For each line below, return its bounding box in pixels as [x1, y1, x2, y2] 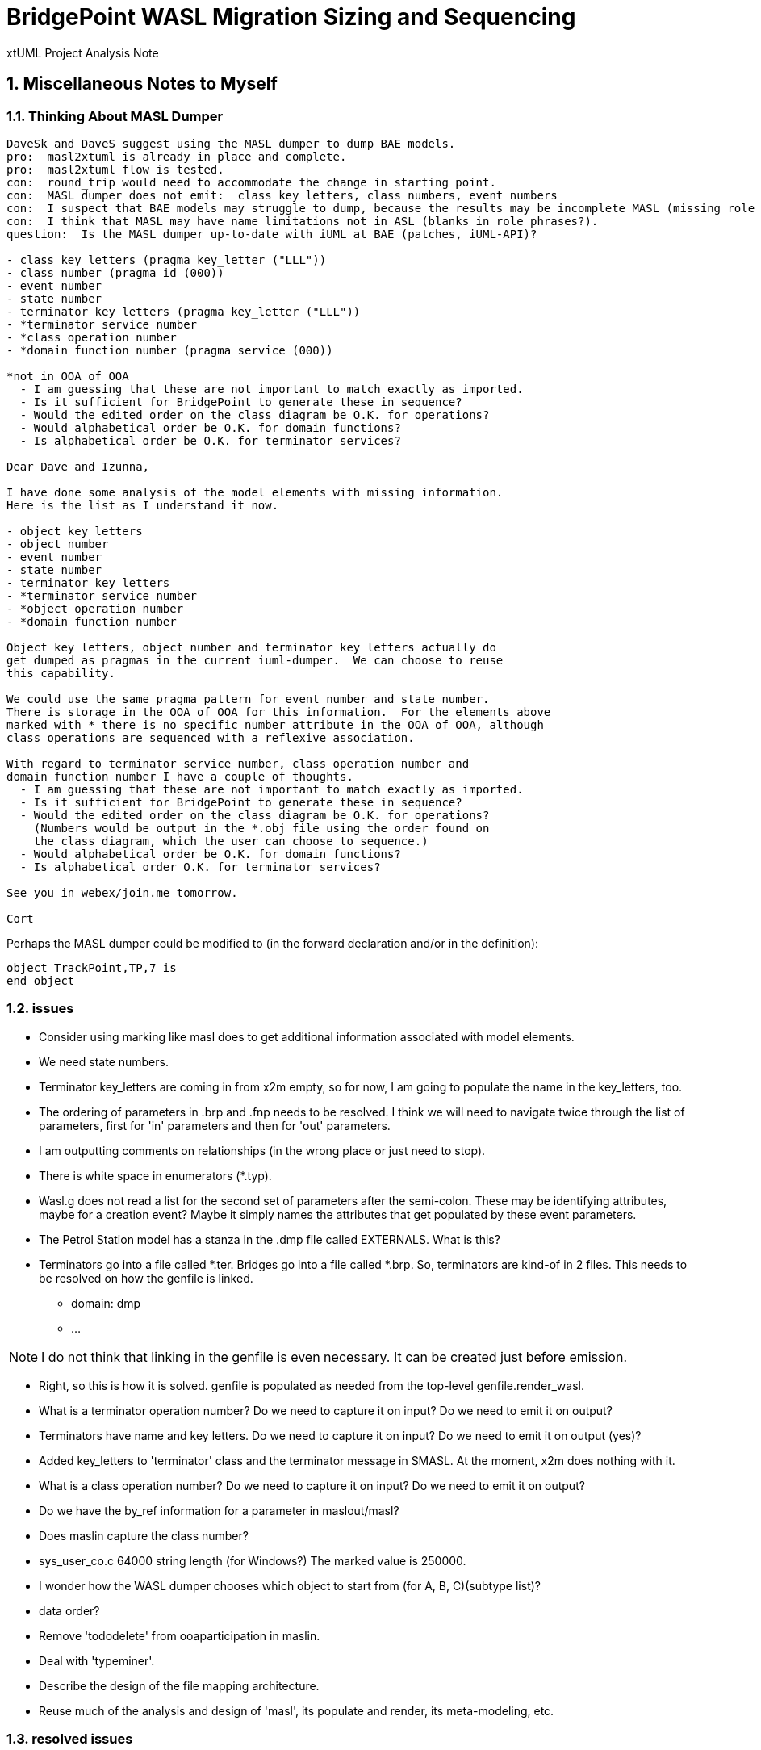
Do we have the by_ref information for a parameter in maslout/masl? [39, 1503, 399, 1518]
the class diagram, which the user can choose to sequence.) [33, 834, 429, 848]
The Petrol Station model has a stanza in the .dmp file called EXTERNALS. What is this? [39, 1232, 500, 1246]
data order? [39, 1603, 100, 1618]
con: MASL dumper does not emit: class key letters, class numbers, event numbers [6, 188, 558, 202]
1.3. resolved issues [6, 1731, 133, 1748]
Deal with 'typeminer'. [39, 1653, 155, 1668]
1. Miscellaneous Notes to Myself [6, 73, 278, 94]
